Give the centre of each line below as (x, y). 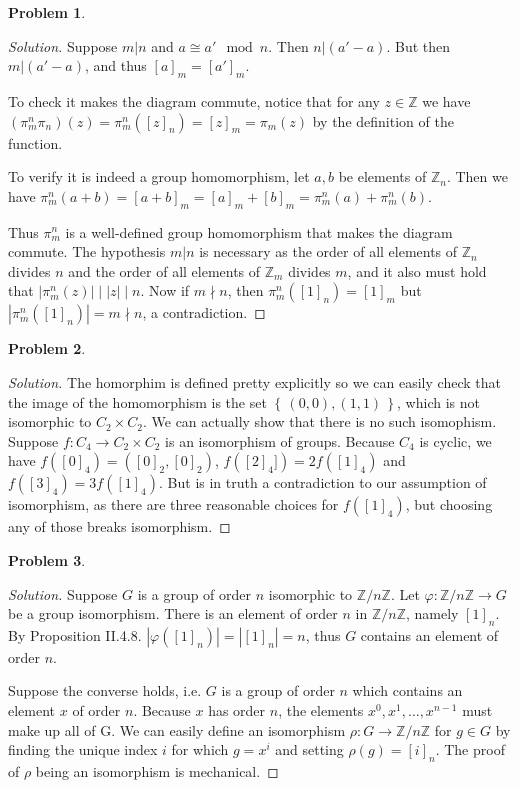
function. (35, 142)
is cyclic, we (455, 440)
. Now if (165, 290)
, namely (432, 613)
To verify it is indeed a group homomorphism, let (159, 176)
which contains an (407, 690)
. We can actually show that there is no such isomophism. (319, 421)
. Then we (477, 176)
